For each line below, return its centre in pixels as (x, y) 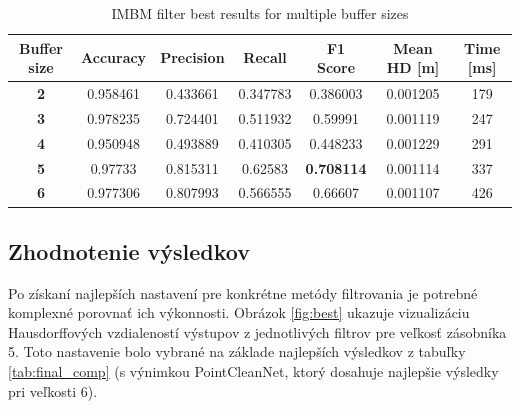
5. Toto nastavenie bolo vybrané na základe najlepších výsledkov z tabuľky (237, 351)
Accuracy (114, 57)
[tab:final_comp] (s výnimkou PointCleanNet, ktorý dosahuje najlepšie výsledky (253, 371)
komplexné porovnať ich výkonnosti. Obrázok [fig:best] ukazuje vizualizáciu (239, 312)
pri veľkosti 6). (53, 390)
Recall (265, 57)
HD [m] (413, 67)
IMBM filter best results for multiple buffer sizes (260, 13)
